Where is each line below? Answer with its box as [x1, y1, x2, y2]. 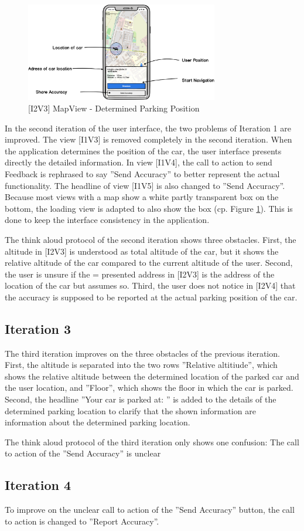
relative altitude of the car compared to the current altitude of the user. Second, [5, 256, 293, 269]
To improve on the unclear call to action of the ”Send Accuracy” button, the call [5, 503, 295, 516]
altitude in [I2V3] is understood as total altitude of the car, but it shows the [5, 245, 279, 257]
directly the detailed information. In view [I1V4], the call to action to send [5, 156, 272, 168]
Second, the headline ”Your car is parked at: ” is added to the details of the [5, 393, 276, 405]
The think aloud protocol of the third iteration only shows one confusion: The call [5, 435, 299, 448]
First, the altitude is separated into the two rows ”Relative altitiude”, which [5, 358, 278, 371]
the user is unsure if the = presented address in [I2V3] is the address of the [5, 268, 275, 280]
